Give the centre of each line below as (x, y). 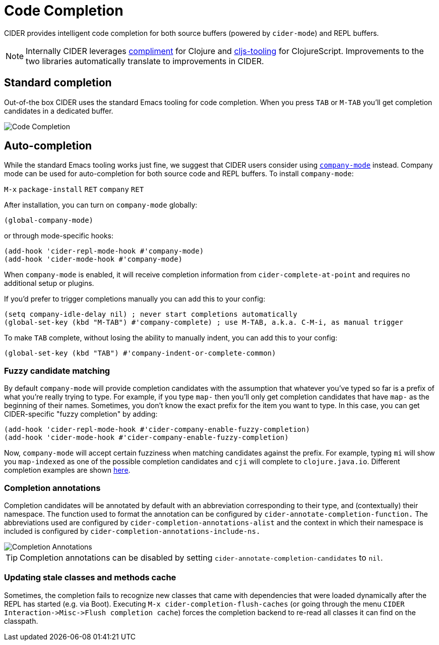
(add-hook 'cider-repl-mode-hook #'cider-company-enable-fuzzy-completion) (157, 430)
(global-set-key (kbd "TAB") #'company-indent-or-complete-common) (140, 353)
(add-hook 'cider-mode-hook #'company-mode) (93, 259)
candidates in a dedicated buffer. (59, 111)
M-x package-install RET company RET (74, 190)
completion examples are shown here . (67, 470)
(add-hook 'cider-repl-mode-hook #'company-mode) (104, 251)
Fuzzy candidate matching (57, 370)
